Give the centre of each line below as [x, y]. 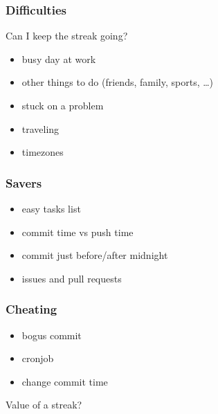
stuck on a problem [63, 105]
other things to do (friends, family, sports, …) [118, 82]
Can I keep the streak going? [67, 36]
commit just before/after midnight [95, 255]
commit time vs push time [78, 232]
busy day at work [59, 58]
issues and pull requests [72, 278]
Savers [24, 182]
